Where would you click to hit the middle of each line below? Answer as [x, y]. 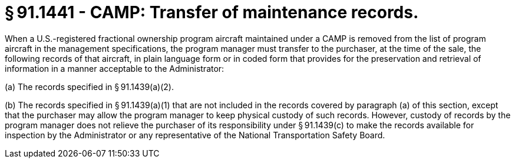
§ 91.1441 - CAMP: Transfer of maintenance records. [212, 12]
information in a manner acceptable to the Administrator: [115, 68]
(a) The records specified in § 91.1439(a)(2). [89, 87]
